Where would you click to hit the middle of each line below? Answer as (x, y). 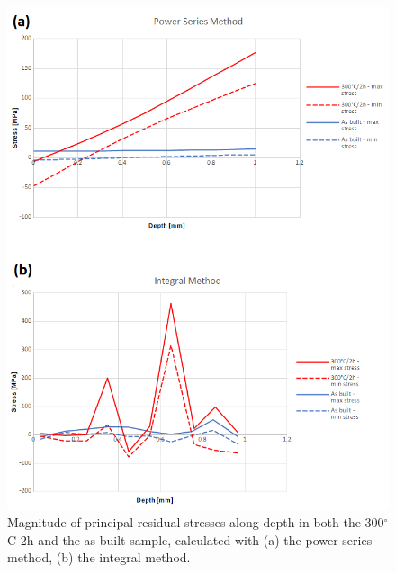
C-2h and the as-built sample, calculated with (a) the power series (190, 539)
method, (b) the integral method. (99, 557)
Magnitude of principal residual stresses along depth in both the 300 (196, 522)
